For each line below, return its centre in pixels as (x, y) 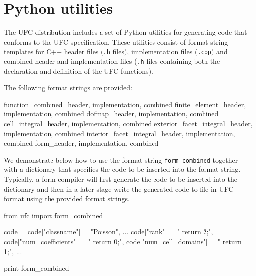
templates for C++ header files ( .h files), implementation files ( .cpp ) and (116, 51)
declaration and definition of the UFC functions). (78, 71)
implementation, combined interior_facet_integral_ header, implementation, (120, 133)
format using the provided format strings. (67, 198)
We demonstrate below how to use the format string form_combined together (121, 159)
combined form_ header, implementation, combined (81, 143)
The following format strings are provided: (68, 87)
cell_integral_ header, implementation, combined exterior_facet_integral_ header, (128, 123)
